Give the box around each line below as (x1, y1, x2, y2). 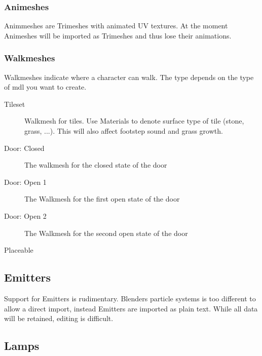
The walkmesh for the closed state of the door (24, 160, 167, 170)
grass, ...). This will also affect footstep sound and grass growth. (24, 126, 223, 136)
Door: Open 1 (4, 176, 47, 187)
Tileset (4, 98, 25, 109)
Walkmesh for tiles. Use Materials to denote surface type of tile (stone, (24, 115, 244, 126)
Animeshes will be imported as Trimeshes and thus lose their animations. (4, 30, 232, 41)
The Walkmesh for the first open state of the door (24, 193, 180, 204)
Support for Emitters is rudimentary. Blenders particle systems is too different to (4, 293, 256, 303)
